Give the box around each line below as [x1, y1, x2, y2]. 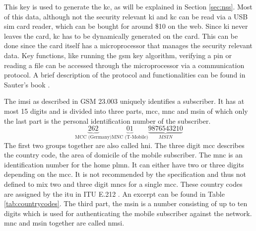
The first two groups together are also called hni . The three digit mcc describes [4, 140, 245, 150]
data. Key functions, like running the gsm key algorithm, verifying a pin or [4, 50, 232, 60]
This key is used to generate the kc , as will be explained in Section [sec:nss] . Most [4, 1, 253, 11]
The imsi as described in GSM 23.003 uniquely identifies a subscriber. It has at [4, 96, 245, 106]
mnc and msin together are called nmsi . [4, 218, 125, 228]
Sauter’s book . [4, 79, 50, 89]
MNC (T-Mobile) [111, 135, 148, 140]
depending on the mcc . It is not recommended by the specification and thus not [4, 169, 246, 179]
